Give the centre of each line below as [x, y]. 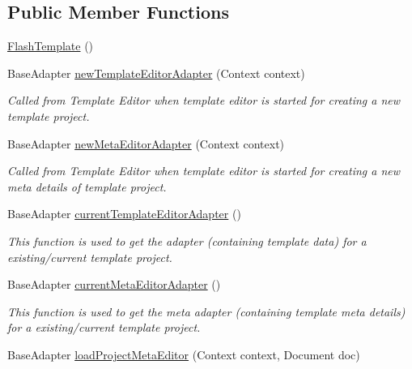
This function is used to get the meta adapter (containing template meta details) [206, 311]
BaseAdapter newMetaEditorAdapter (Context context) [146, 143]
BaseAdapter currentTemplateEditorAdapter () [124, 214]
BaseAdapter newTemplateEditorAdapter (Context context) [156, 73]
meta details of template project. [87, 186]
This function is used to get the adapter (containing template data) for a [187, 240]
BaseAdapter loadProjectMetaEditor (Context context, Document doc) [184, 354]
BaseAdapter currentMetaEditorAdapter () [114, 284]
